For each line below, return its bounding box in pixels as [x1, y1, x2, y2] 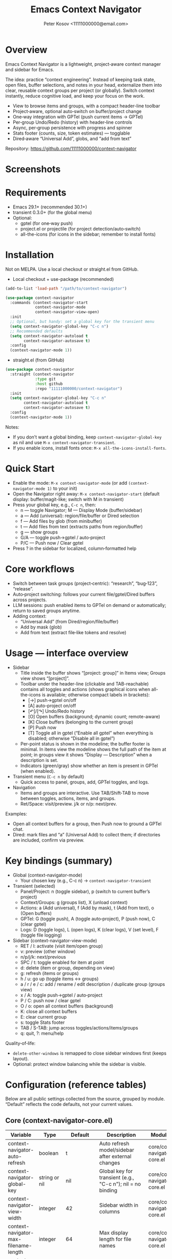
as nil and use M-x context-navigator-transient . [12, 439, 116, 445]
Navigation [12, 784, 36, 790]
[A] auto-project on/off [28, 702, 76, 709]
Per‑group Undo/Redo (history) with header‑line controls [12, 119, 132, 125]
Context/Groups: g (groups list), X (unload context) [20, 899, 128, 905]
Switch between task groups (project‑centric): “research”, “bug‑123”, [12, 580, 158, 586]
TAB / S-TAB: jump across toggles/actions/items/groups [20, 1024, 138, 1031]
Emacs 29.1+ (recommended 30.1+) [12, 204, 88, 210]
